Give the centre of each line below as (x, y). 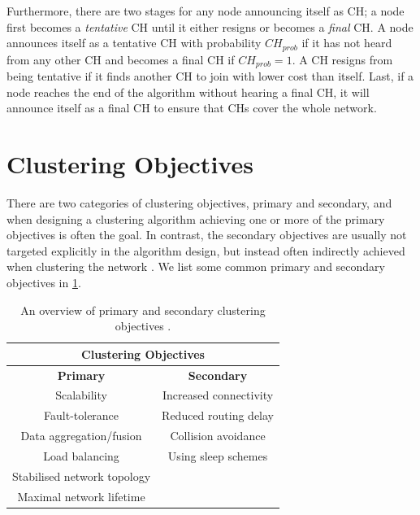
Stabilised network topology (82, 476)
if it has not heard (347, 43)
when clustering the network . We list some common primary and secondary (196, 266)
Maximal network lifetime (81, 496)
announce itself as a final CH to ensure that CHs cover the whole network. (192, 108)
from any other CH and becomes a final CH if (121, 59)
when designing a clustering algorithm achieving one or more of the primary (196, 218)
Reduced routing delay (218, 415)
